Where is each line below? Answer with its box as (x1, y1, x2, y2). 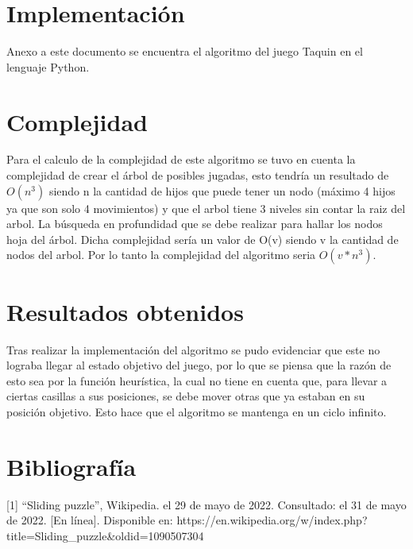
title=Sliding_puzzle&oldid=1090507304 (6, 527, 204, 543)
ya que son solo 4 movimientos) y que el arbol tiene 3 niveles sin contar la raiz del (6, 199, 406, 216)
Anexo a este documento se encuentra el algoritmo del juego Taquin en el (6, 43, 363, 60)
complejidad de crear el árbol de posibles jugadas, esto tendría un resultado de (6, 167, 389, 184)
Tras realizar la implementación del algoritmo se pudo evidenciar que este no (6, 341, 380, 358)
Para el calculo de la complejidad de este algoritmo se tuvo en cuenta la (6, 151, 356, 168)
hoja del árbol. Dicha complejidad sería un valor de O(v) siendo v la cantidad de (6, 230, 399, 247)
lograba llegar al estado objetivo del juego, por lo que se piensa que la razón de (6, 357, 392, 373)
